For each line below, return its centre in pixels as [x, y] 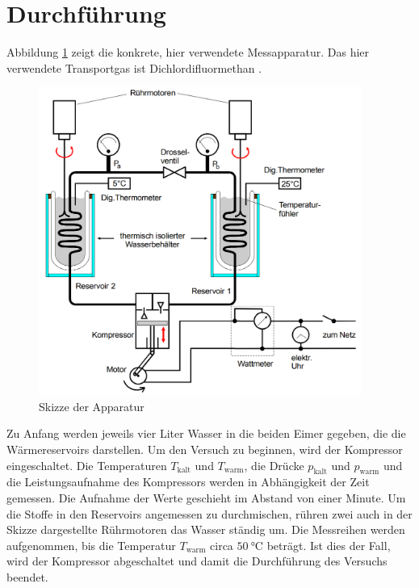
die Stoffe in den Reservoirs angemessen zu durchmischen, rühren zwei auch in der [209, 513]
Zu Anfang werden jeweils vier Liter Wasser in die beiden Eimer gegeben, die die [206, 433]
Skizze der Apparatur [92, 406]
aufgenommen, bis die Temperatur [91, 545]
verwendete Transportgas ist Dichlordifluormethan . [134, 67]
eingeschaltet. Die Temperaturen [87, 465]
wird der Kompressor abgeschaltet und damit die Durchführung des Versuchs [197, 561]
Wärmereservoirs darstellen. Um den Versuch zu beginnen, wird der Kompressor [205, 449]
